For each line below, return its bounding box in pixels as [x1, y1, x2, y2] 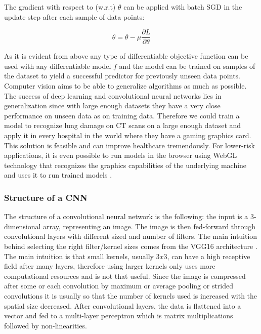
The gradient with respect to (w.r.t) [4, 2, 116, 12]
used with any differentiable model [4, 60, 111, 71]
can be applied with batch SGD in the [123, 2, 242, 12]
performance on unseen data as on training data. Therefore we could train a [4, 110, 240, 120]
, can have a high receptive [167, 251, 250, 261]
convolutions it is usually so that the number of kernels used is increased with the [4, 290, 257, 301]
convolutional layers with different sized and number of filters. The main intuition [4, 231, 257, 241]
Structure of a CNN [4, 191, 88, 203]
